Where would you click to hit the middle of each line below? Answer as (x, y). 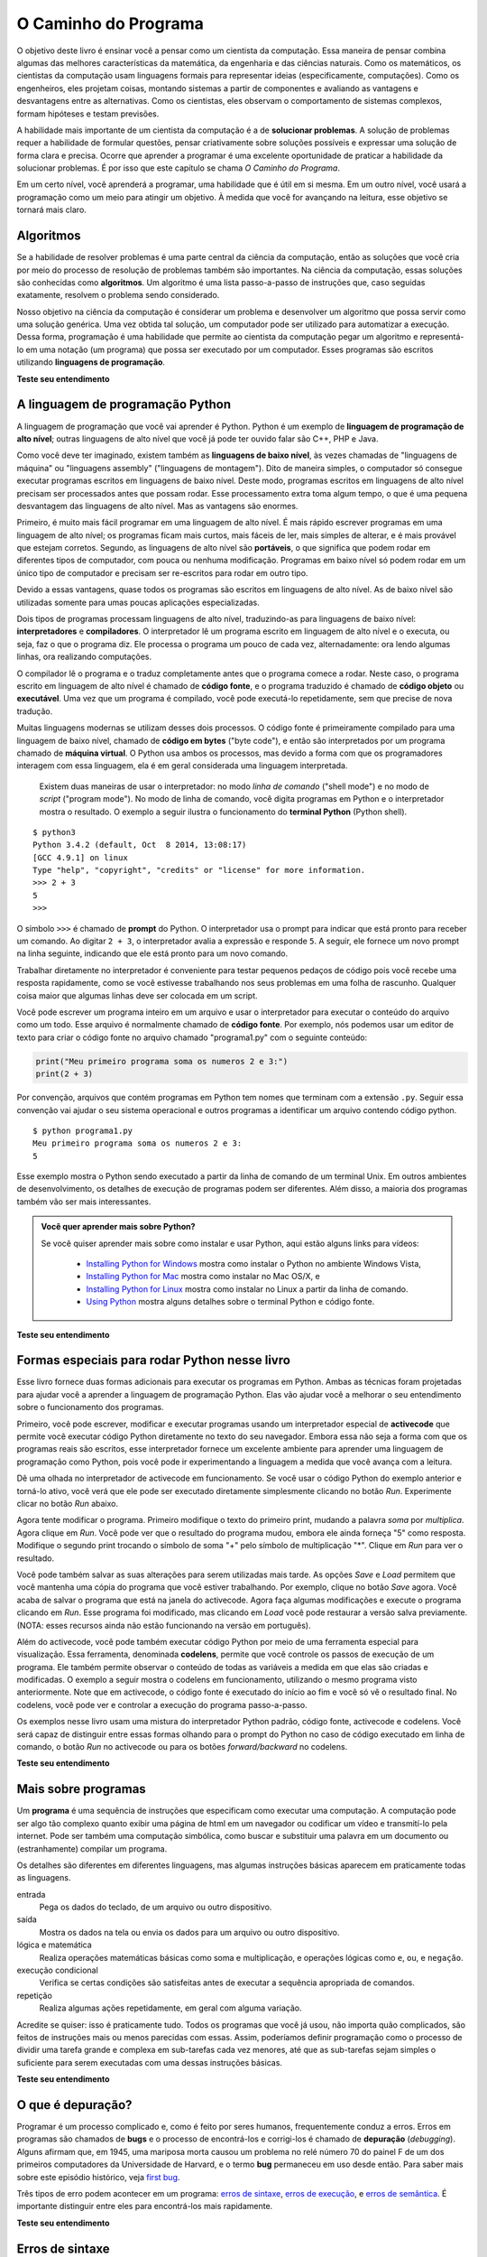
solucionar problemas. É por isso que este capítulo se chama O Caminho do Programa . (178, 168)
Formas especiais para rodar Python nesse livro (153, 1360)
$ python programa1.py (83, 1130)
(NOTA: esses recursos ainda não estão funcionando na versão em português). (164, 1625)
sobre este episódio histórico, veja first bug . (98, 2177)
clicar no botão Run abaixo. (68, 1504)
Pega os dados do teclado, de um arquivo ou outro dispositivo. (156, 1907)
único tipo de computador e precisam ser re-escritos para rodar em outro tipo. (162, 572)
